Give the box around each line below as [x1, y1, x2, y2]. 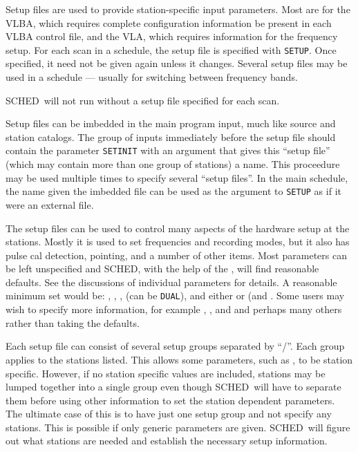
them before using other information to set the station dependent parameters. [6, 393, 335, 407]
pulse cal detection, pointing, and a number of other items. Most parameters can [6, 247, 347, 262]
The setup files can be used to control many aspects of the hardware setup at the [6, 220, 350, 235]
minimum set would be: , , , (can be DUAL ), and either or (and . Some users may [6, 288, 345, 303]
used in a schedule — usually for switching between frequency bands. [6, 70, 298, 84]
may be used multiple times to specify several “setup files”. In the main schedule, [6, 170, 348, 185]
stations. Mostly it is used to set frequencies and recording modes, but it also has [6, 234, 350, 249]
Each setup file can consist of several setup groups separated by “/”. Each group [6, 339, 345, 353]
